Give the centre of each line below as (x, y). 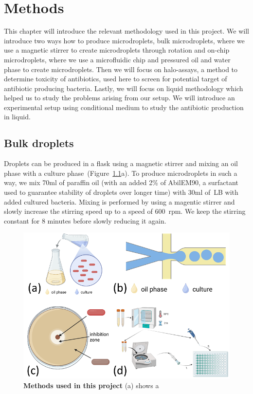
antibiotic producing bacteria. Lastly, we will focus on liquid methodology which (124, 88)
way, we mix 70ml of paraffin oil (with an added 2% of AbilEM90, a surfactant (121, 182)
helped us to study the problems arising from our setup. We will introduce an (119, 98)
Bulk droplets (39, 143)
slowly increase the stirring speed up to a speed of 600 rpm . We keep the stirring (125, 211)
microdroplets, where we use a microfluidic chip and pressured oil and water (117, 59)
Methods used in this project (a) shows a (91, 385)
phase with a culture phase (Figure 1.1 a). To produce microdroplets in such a (121, 173)
